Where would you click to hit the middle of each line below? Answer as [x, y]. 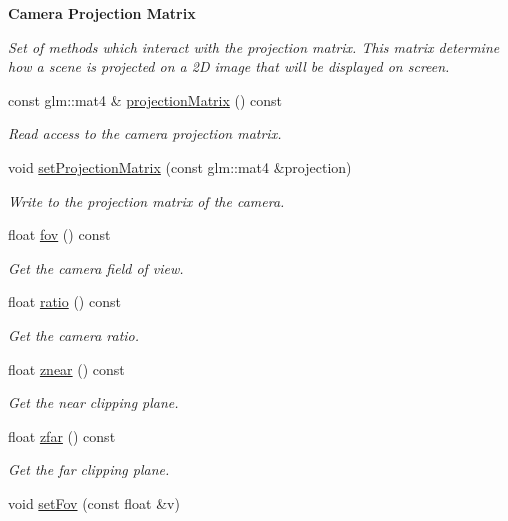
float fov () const [59, 234]
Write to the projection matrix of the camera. [146, 200]
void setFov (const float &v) [94, 502]
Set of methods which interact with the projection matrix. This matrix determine [254, 46]
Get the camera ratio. [74, 334]
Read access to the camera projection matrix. [145, 133]
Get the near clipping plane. [93, 402]
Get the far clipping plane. [89, 469]
